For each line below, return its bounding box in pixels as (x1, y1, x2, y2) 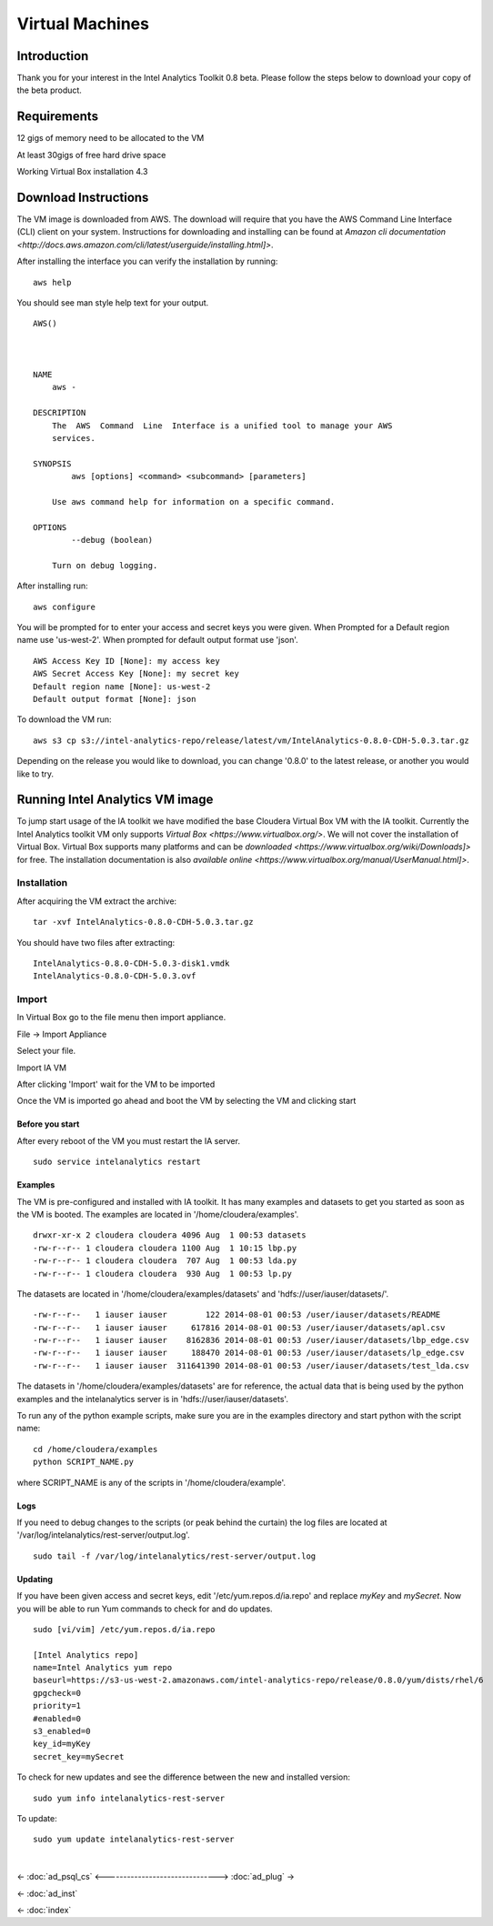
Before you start (16, 1118, 80, 1129)
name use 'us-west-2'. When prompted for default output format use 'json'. (16, 635, 299, 646)
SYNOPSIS (33, 458, 72, 468)
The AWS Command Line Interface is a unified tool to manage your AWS (51, 420, 393, 431)
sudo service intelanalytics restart (33, 1157, 202, 1168)
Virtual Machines (16, 14, 150, 34)
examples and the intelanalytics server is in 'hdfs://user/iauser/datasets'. (16, 1393, 288, 1404)
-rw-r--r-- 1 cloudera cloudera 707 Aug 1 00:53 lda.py (33, 1256, 297, 1266)
